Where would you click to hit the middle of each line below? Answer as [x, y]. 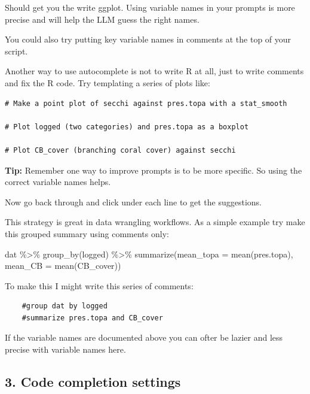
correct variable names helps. [58, 182]
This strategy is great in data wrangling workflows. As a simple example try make [155, 222]
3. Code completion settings [93, 382]
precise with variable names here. [65, 349]
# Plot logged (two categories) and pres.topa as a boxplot [127, 127]
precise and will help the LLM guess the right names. [102, 19]
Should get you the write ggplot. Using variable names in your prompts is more [150, 7]
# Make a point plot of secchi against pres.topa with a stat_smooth [146, 103]
